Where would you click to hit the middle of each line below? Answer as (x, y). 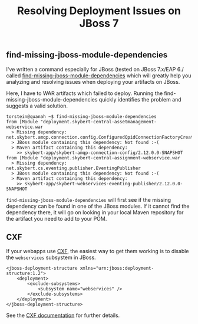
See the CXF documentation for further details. (63, 315)
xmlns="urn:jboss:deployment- (117, 269)
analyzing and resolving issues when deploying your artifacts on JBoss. (93, 81)
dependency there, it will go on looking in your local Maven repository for (95, 212)
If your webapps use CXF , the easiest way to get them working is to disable (98, 251)
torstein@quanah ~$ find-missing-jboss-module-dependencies (82, 116)
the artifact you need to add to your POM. (57, 218)
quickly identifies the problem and (140, 99)
